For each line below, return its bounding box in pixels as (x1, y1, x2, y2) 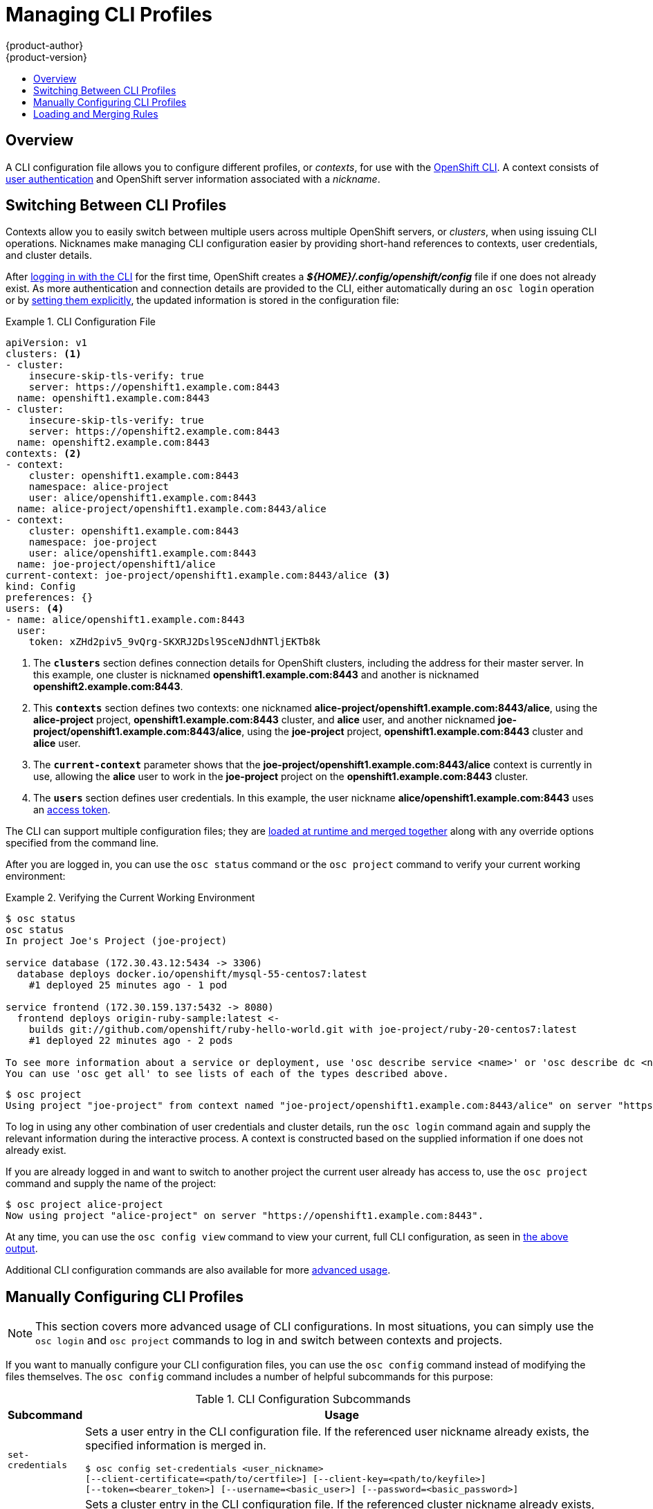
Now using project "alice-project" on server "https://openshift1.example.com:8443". (6, 1210, 484, 1222)
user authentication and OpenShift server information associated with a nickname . (6, 172, 380, 185)
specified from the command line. (6, 837, 159, 849)
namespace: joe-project (28, 536, 158, 548)
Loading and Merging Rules (33, 107, 158, 120)
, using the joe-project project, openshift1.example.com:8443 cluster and (241, 725, 583, 738)
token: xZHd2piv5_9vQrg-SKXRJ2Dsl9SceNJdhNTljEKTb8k (28, 636, 321, 648)
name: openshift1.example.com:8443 (17, 392, 210, 404)
